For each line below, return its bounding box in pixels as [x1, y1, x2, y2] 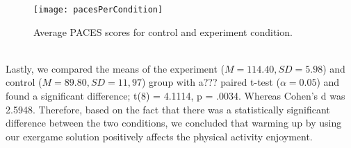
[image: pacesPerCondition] [33, 5, 163, 15]
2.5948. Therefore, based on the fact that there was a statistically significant [6, 102, 330, 116]
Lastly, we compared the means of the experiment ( [6, 61, 225, 75]
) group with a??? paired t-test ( [142, 75, 280, 89]
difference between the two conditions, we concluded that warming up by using [6, 115, 342, 130]
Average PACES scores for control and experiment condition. [33, 24, 293, 39]
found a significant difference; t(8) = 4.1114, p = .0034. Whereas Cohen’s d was [6, 89, 345, 103]
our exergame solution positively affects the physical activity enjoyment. [6, 129, 313, 143]
